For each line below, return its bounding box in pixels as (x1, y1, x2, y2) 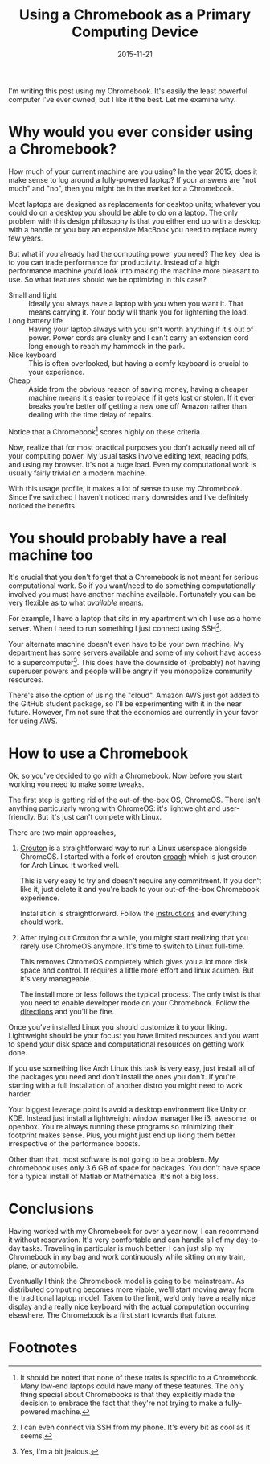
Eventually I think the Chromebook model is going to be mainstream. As (8, 1276, 245, 1285)
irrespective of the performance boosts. (8, 1138, 141, 1148)
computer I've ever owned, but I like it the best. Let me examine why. (8, 94, 236, 104)
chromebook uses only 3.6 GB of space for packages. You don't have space (8, 1162, 261, 1172)
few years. (8, 233, 43, 243)
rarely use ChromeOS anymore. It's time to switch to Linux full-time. (19, 941, 245, 951)
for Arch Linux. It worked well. (19, 860, 120, 870)
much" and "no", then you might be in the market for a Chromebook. (8, 183, 235, 193)
